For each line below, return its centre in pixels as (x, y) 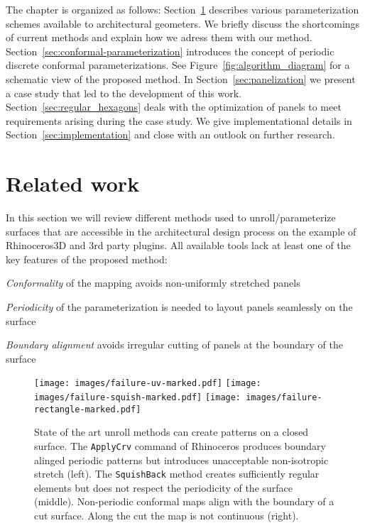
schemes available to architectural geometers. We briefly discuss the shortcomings (183, 23)
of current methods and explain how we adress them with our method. (159, 37)
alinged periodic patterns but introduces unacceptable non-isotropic (181, 460)
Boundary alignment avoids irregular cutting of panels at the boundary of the (174, 345)
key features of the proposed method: (87, 259)
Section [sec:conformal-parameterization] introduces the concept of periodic (170, 51)
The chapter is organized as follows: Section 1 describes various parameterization (182, 9)
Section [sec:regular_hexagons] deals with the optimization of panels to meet (174, 107)
